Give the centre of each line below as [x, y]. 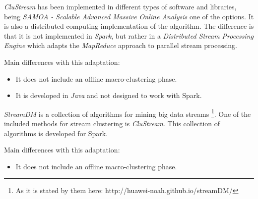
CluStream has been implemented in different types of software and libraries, [120, 6]
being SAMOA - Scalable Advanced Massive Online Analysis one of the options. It [129, 16]
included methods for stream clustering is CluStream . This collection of [112, 123]
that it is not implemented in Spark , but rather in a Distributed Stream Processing [129, 35]
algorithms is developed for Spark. [56, 133]
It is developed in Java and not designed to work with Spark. [109, 95]
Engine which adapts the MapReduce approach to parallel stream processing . [121, 45]
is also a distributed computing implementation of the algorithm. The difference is [129, 26]
